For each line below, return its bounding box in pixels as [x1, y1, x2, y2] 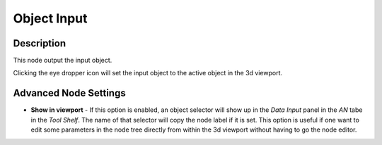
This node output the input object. [13, 56, 112, 65]
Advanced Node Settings [13, 87, 127, 99]
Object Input [13, 11, 88, 26]
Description [13, 37, 66, 49]
